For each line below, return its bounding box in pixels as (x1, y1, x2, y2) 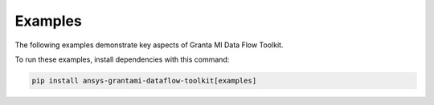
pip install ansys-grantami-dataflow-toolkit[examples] (31, 76, 257, 85)
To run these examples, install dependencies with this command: (14, 55, 230, 64)
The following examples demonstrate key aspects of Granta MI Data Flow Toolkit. (14, 40, 284, 50)
